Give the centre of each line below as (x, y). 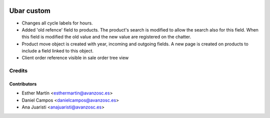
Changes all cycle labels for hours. (57, 23)
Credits (18, 71)
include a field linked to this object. (58, 51)
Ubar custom (30, 11)
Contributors (23, 84)
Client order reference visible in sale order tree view (75, 58)
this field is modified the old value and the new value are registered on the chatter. (106, 37)
